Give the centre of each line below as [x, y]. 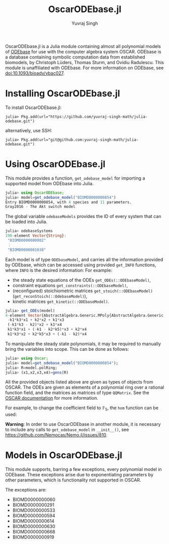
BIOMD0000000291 [33, 505]
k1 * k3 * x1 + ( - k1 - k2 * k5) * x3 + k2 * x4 [47, 330]
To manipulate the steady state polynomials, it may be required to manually [83, 344]
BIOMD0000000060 [34, 500]
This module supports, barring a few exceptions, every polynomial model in [84, 469]
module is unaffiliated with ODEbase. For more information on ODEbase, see [84, 68]
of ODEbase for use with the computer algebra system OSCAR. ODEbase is [83, 51]
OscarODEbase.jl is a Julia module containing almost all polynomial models [83, 46]
